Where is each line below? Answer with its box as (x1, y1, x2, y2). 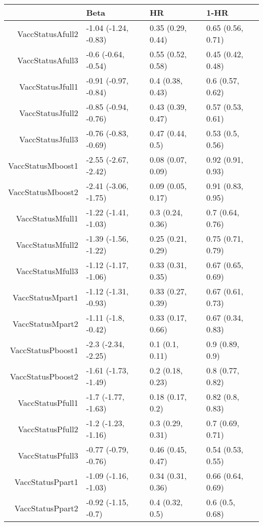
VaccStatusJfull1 (19, 80, 78, 92)
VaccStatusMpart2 (12, 317, 78, 329)
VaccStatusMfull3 (16, 265, 78, 277)
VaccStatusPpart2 (14, 502, 78, 514)
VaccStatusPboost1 (10, 344, 78, 356)
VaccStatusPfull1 (18, 396, 78, 408)
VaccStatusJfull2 (19, 106, 78, 119)
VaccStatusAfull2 (17, 27, 78, 40)
